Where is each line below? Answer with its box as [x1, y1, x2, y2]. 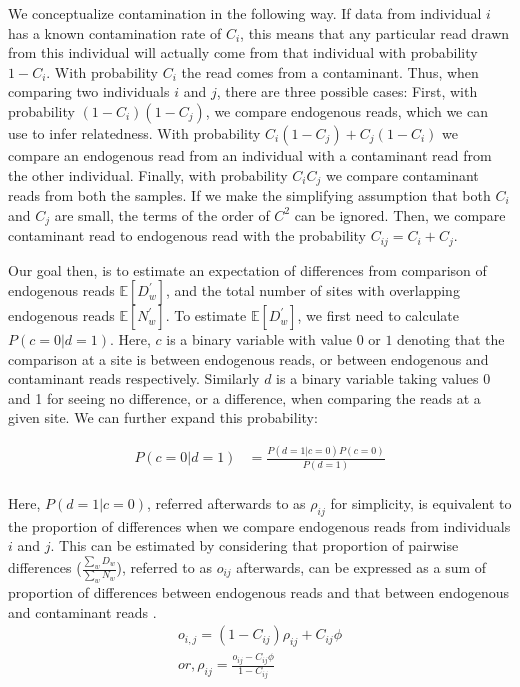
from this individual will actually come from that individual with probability [8, 42, 478, 63]
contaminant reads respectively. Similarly [8, 368, 260, 389]
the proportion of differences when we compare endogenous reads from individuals [8, 515, 511, 536]
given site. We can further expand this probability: [8, 407, 318, 428]
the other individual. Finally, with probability [8, 164, 288, 185]
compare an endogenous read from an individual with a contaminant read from [8, 144, 492, 165]
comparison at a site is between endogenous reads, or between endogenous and [8, 348, 489, 369]
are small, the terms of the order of [54, 204, 270, 225]
